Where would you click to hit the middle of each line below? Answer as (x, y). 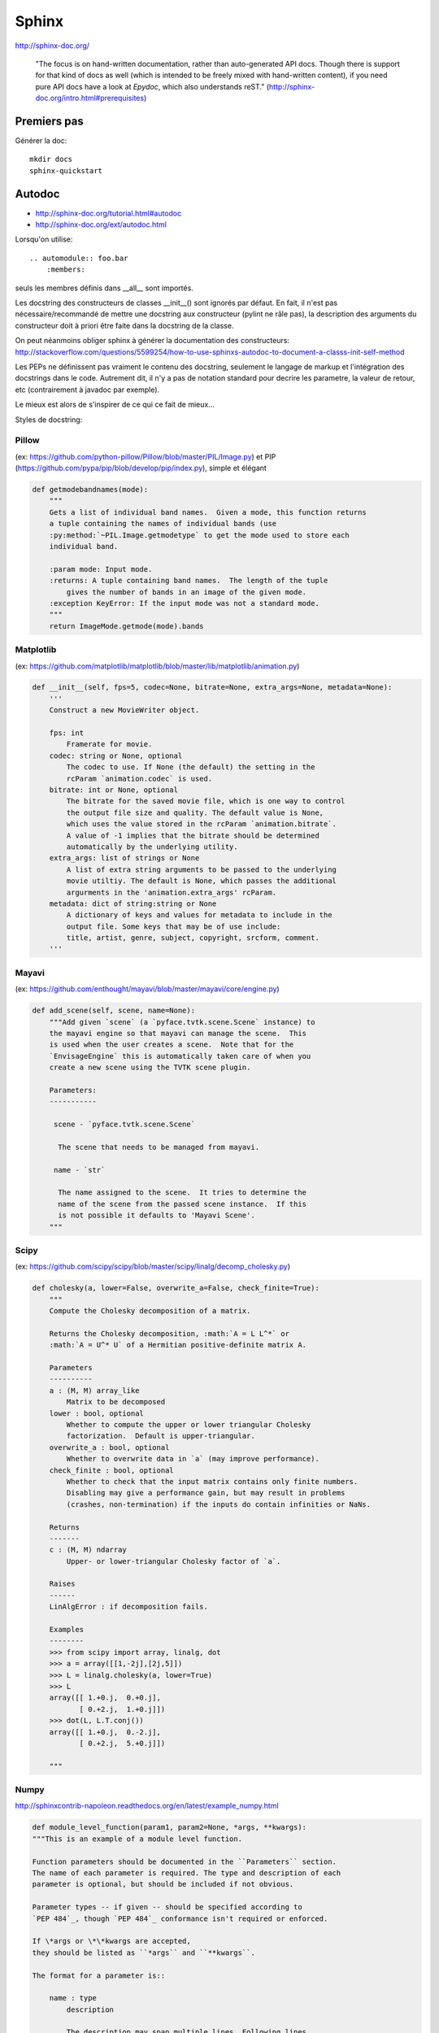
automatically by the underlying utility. (152, 847)
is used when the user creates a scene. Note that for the (172, 1045)
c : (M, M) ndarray (88, 1550)
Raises (62, 1584)
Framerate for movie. (109, 744)
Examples (67, 1630)
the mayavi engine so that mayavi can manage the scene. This (178, 1033)
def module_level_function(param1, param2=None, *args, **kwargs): (170, 1827)
